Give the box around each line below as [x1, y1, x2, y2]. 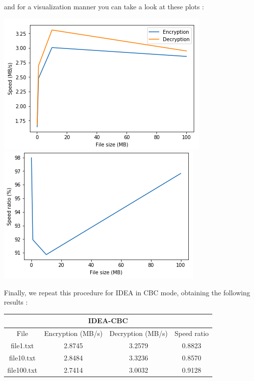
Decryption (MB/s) [109, 328, 168, 338]
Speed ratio [174, 328, 209, 338]
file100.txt [7, 364, 38, 375]
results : [4, 297, 28, 307]
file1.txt [11, 340, 34, 351]
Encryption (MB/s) [44, 328, 103, 338]
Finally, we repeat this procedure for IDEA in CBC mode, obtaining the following [4, 287, 250, 297]
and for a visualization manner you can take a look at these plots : [4, 1, 204, 11]
